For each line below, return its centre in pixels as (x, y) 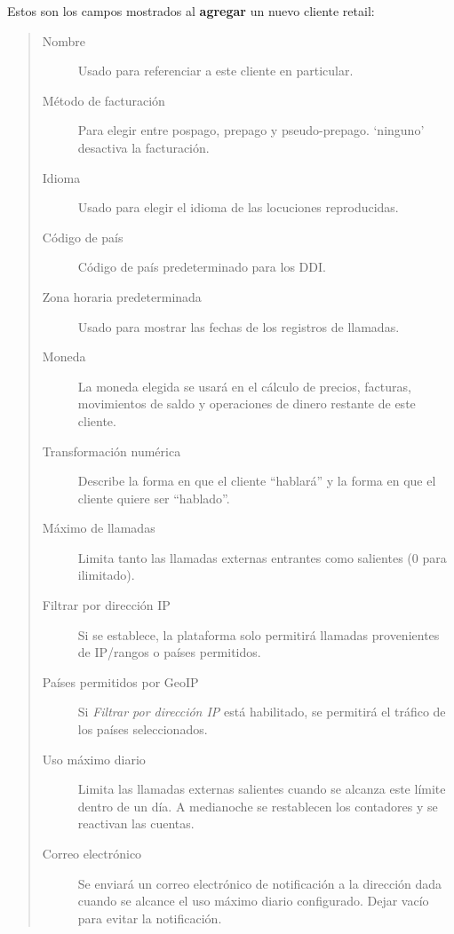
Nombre (64, 40)
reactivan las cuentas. (136, 823)
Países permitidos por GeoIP (120, 681)
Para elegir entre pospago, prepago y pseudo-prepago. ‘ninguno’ (251, 130)
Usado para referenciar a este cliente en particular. (215, 71)
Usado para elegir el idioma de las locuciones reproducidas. (238, 207)
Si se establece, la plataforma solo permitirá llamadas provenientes (259, 634)
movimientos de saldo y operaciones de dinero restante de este (247, 404)
